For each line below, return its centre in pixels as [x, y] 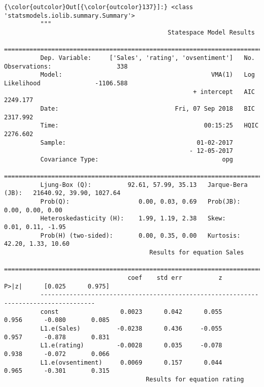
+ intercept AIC [224, 92]
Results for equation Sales [197, 253]
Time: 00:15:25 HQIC [150, 126]
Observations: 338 [66, 66]
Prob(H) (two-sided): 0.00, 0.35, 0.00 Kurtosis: [140, 235]
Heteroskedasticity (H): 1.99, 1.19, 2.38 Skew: [133, 219]
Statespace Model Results [211, 32]
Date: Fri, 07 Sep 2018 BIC [147, 108]
